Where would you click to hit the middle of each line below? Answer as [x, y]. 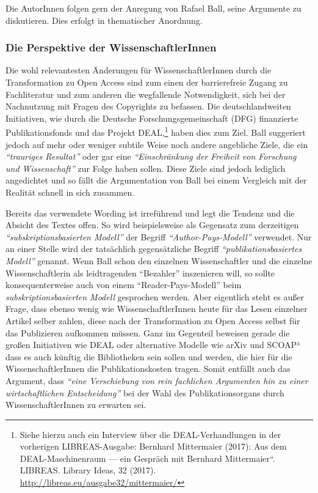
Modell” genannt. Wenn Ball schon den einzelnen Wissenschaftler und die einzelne [159, 260]
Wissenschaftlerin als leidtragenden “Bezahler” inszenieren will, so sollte [140, 272]
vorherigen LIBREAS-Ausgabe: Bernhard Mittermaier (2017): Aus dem [153, 446]
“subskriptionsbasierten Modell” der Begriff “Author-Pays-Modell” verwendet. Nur [159, 236]
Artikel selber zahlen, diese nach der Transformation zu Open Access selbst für [153, 320]
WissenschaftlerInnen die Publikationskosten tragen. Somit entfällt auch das [148, 369]
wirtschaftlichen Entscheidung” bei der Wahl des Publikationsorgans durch [145, 392]
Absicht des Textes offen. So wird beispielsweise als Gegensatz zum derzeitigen [152, 225]
